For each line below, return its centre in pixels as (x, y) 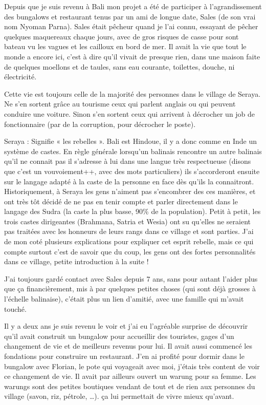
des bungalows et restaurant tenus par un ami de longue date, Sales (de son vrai (130, 16)
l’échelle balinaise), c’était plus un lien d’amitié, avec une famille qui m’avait (124, 299)
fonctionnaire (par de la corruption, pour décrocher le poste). (100, 124)
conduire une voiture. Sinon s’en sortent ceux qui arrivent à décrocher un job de (130, 113)
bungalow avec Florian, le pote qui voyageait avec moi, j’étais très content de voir (132, 366)
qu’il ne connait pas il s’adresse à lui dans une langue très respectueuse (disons (128, 161)
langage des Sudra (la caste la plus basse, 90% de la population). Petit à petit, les (132, 211)
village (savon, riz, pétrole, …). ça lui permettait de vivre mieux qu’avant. (119, 396)
